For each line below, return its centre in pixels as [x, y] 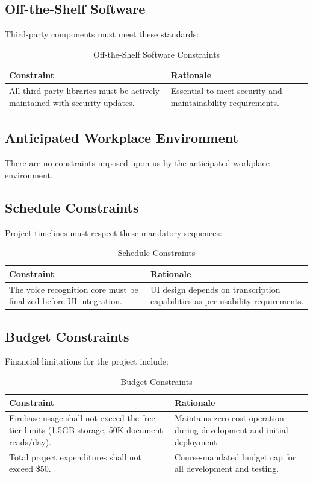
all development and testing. [227, 468]
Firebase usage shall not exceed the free [82, 418]
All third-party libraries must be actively [84, 91]
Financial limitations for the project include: [87, 361]
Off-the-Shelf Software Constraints [156, 54]
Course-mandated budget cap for [235, 456]
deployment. [197, 441]
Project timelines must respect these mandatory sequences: [113, 232]
